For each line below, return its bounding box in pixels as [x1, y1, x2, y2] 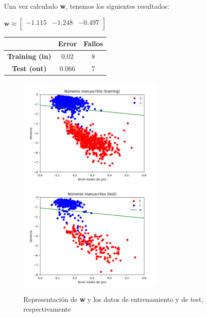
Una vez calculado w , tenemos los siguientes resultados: [4, 1, 170, 11]
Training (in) [7, 51, 52, 61]
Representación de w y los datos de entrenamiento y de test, [23, 294, 204, 304]
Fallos [84, 38, 103, 49]
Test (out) [12, 63, 47, 73]
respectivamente [23, 304, 71, 314]
